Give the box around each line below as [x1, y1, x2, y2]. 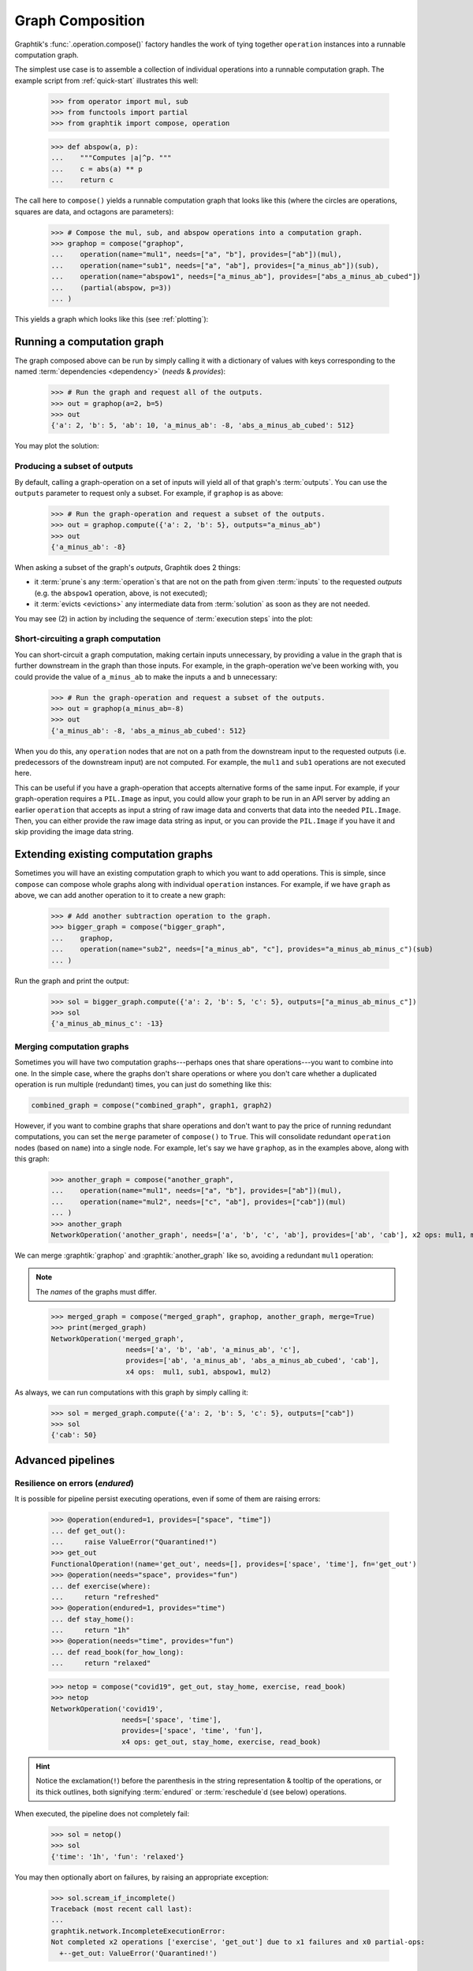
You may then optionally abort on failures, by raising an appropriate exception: [14, 1872, 270, 1882]
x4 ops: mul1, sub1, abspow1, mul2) [125, 1367, 272, 1376]
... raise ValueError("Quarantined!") [50, 1537, 218, 1546]
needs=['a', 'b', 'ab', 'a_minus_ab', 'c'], [125, 1345, 301, 1354]
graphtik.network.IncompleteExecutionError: [50, 1926, 226, 1936]
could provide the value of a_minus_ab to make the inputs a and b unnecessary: [14, 672, 277, 681]
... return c [50, 176, 114, 184]
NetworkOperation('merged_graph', [50, 1334, 184, 1343]
